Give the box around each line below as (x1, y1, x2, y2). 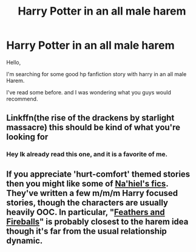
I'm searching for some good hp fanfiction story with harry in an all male (6, 70, 187, 77)
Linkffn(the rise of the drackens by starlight (6, 113, 175, 123)
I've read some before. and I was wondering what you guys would (6, 88, 171, 96)
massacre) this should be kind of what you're (6, 122, 181, 133)
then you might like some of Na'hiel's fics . (6, 178, 169, 189)
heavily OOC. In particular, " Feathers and (6, 207, 165, 217)
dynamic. (6, 236, 43, 246)
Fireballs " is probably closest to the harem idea (6, 216, 189, 226)
